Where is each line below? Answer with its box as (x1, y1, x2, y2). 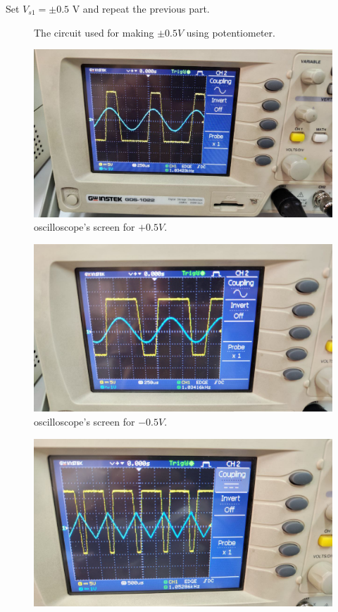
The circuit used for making (34, 25, 154, 39)
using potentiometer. (186, 25, 275, 39)
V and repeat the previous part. (72, 1, 210, 15)
